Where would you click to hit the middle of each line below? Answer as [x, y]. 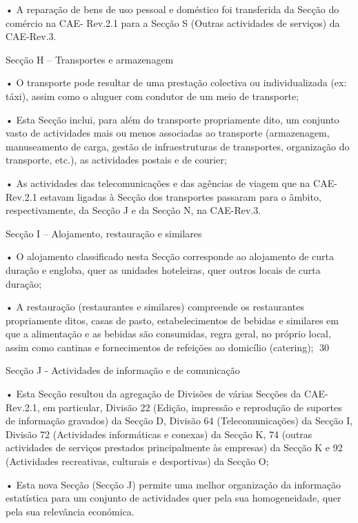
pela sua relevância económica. [70, 511]
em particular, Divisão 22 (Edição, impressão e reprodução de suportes [192, 407]
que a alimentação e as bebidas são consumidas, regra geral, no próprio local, [168, 334]
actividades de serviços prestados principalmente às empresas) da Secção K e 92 [174, 447]
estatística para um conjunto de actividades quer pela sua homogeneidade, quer [173, 498]
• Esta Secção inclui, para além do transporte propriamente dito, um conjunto [172, 119]
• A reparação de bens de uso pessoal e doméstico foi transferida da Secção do [172, 9]
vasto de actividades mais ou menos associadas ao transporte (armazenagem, [168, 133]
